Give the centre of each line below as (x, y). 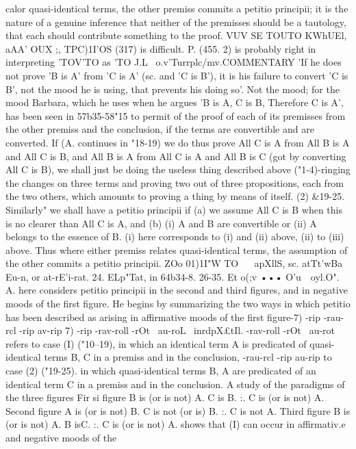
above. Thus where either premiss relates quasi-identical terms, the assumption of (177, 249)
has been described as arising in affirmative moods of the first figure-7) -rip (163, 317)
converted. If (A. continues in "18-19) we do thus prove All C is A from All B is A (178, 142)
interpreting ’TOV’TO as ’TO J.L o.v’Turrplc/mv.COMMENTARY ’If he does (174, 62)
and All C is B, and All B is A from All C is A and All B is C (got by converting (176, 156)
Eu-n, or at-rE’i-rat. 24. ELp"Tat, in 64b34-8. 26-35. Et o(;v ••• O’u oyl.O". (173, 276)
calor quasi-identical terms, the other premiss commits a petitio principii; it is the (177, 8)
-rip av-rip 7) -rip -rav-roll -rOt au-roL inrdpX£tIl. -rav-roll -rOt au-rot (177, 330)
